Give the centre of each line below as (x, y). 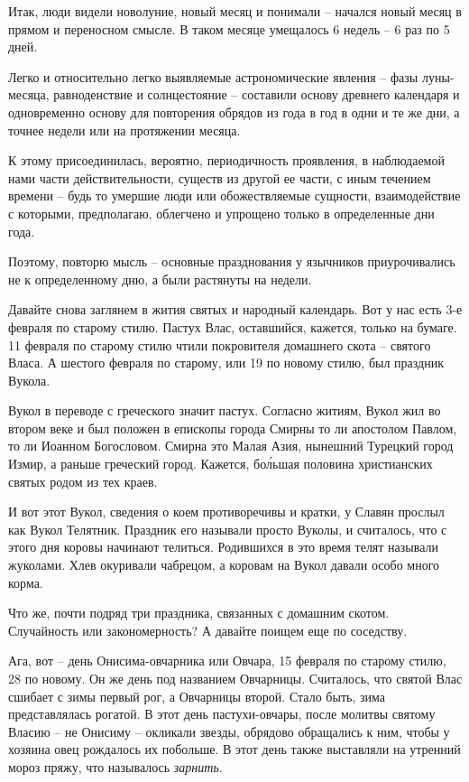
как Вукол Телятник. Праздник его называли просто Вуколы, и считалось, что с (228, 529)
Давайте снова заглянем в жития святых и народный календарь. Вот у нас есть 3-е (235, 309)
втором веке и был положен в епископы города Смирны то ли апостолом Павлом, (233, 428)
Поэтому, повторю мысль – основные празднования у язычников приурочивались (232, 261)
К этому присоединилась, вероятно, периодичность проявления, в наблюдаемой (226, 160)
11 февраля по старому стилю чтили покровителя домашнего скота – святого (220, 344)
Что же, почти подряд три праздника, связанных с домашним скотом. (199, 613)
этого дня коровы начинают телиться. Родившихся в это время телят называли (223, 547)
